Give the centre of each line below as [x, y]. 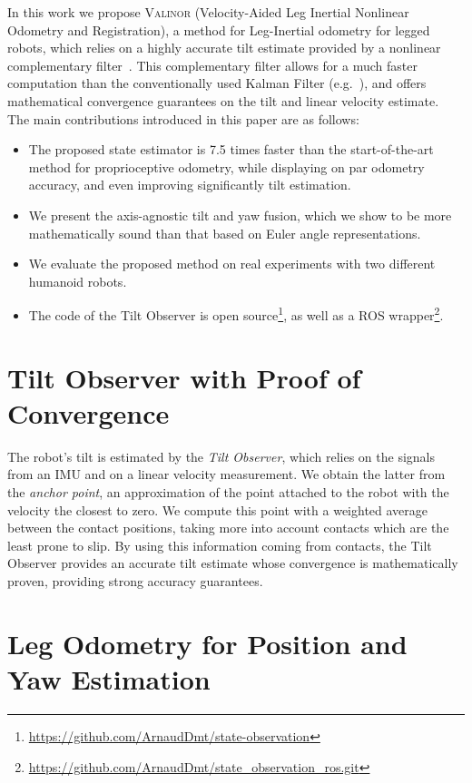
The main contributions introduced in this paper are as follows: [183, 118]
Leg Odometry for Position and [207, 643]
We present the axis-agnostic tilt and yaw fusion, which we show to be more [240, 215]
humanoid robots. [78, 281]
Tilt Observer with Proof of [184, 377]
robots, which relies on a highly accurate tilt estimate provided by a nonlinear [224, 48]
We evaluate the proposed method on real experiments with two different [232, 264]
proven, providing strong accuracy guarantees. [135, 581]
